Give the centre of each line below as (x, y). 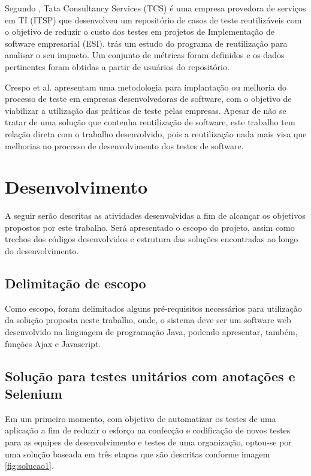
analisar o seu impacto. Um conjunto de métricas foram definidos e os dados (145, 55)
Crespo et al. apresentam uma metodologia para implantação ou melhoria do (146, 87)
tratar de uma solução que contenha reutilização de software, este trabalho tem (150, 122)
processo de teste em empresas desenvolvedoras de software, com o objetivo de (148, 99)
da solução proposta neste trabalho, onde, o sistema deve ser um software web (148, 320)
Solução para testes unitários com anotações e (150, 376)
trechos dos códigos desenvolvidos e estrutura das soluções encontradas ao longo (152, 239)
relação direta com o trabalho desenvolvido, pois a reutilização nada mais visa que (156, 133)
